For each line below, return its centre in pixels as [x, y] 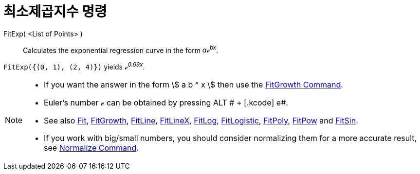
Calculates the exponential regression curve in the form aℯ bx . [121, 49]
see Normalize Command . [91, 148]
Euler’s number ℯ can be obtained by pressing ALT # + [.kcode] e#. [166, 103]
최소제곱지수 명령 [55, 12]
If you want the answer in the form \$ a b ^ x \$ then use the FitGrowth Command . [193, 85]
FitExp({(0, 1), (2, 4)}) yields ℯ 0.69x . [74, 66]
